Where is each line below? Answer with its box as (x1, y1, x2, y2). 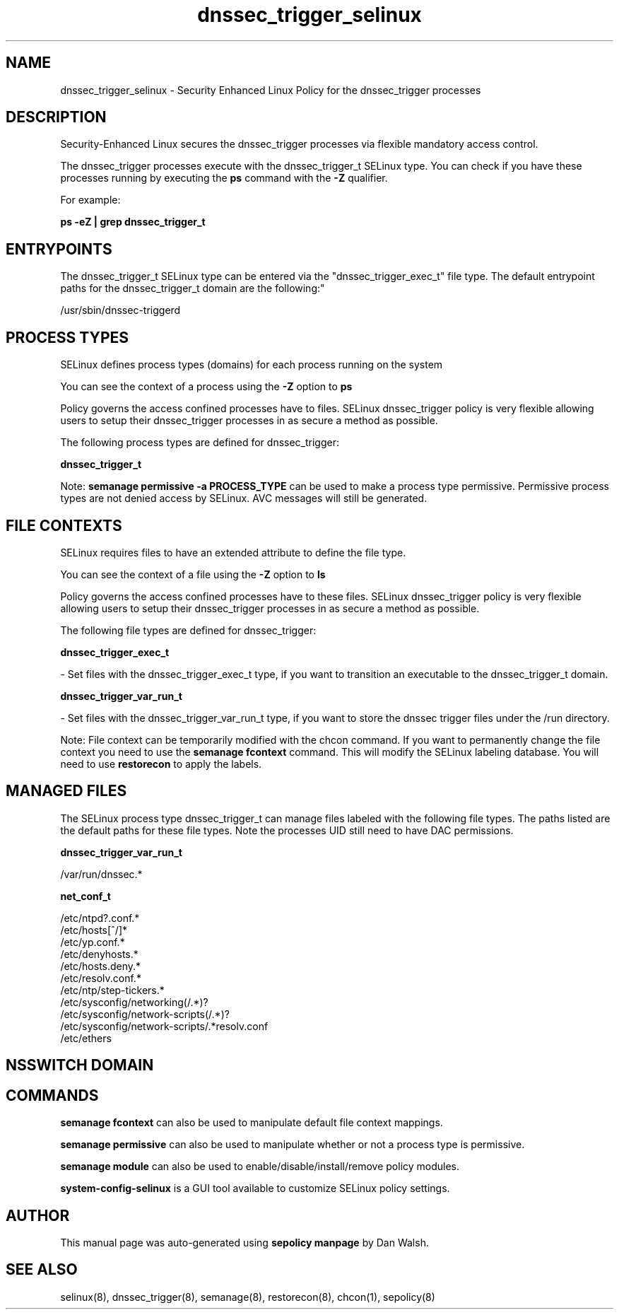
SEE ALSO (6, 1261, 78, 1279)
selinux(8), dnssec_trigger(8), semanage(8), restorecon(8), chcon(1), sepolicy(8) (60, 1290, 435, 1303)
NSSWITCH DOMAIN (6, 1056, 154, 1075)
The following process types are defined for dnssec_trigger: (60, 436, 340, 449)
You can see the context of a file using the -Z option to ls (60, 568, 326, 580)
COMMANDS (6, 1086, 99, 1104)
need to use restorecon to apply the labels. (60, 757, 262, 770)
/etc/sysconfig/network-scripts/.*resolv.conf (60, 1019, 269, 1032)
